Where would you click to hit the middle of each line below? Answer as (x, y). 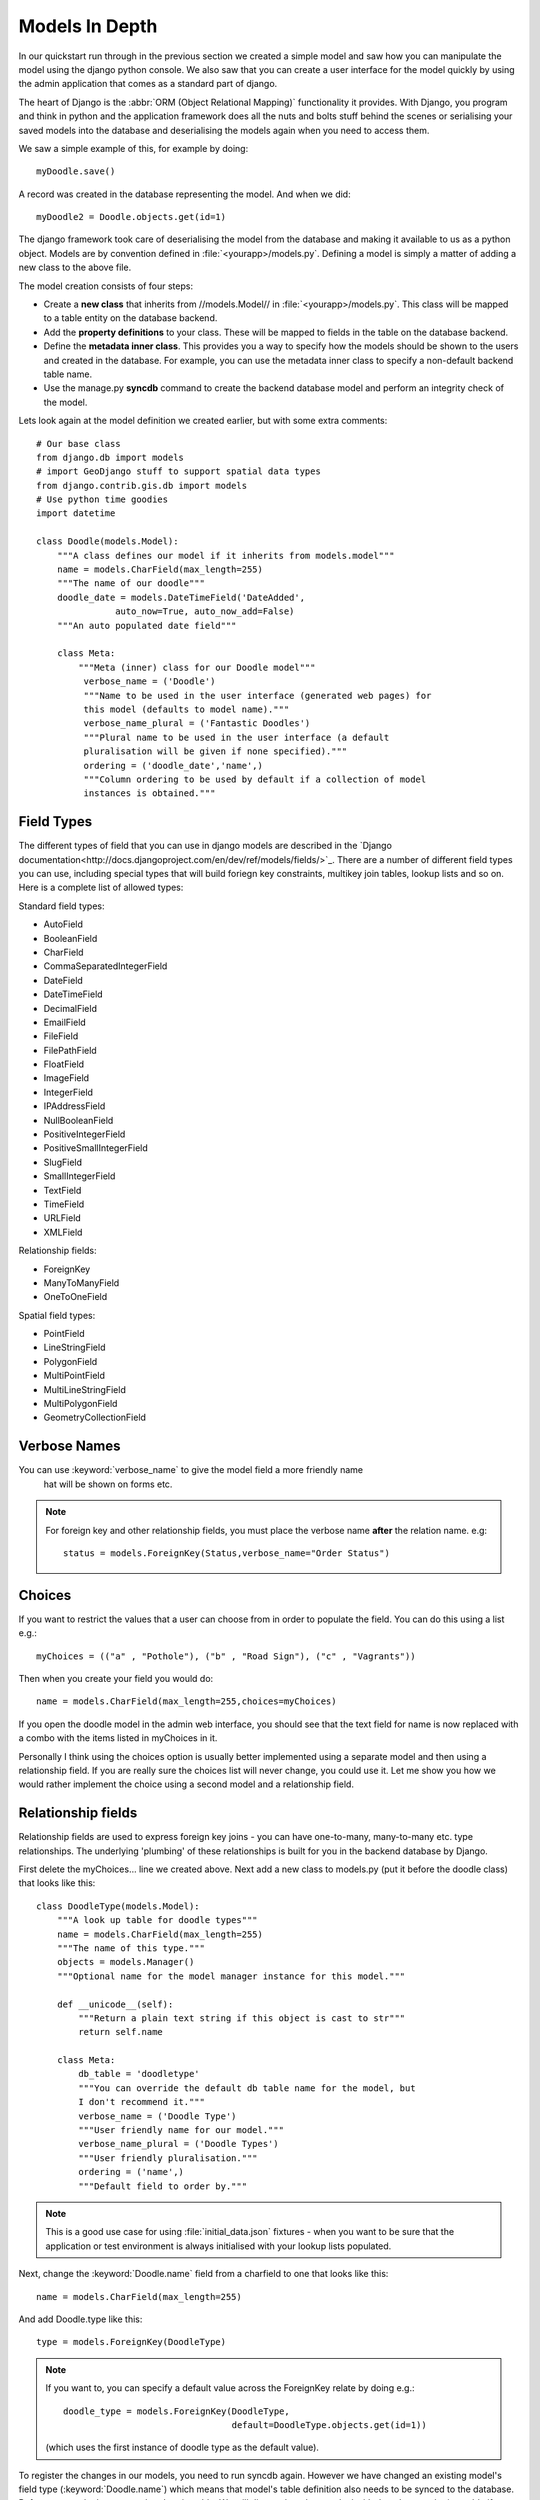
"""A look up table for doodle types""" (157, 1920)
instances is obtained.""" (149, 793)
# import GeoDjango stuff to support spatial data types (179, 471)
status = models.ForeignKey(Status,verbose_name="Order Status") (226, 1553)
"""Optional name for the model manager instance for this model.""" (231, 1976)
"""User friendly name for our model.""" (181, 2130)
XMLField (63, 1232)
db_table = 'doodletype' (139, 2074)
